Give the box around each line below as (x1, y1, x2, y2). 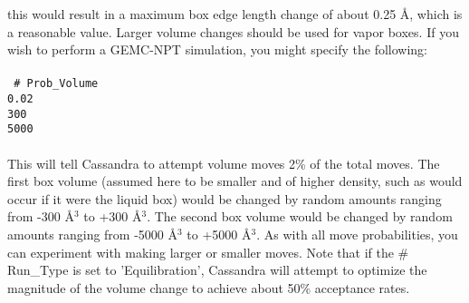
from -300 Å (7, 207, 74, 226)
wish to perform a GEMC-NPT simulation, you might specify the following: (7, 40, 427, 59)
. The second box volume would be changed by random (147, 207, 453, 226)
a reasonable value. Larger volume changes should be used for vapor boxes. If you (7, 22, 459, 41)
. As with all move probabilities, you (256, 224, 458, 243)
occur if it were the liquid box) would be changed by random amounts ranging (7, 189, 442, 208)
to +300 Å (83, 207, 142, 226)
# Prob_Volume (14, 77, 99, 91)
